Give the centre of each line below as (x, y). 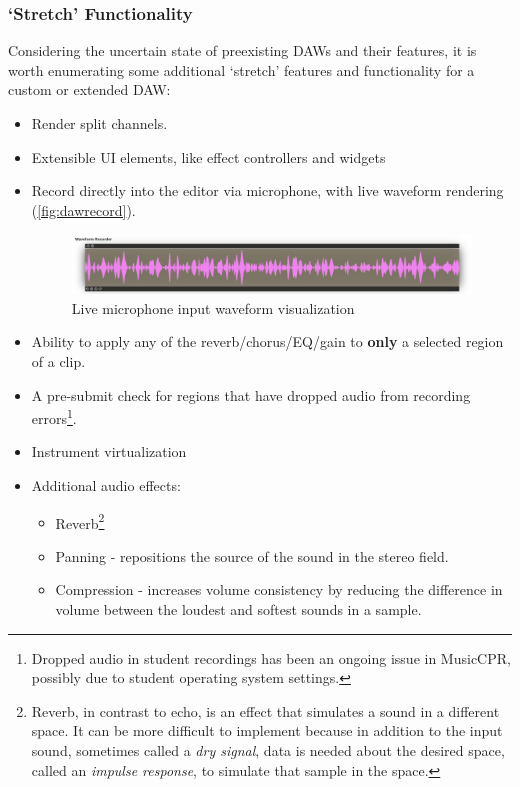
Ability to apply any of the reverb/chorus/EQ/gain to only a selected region (267, 341)
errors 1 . (54, 416)
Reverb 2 (80, 521)
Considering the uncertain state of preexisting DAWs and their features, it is (242, 50)
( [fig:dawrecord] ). (83, 209)
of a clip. (58, 360)
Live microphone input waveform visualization (213, 307)
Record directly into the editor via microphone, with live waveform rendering (267, 190)
